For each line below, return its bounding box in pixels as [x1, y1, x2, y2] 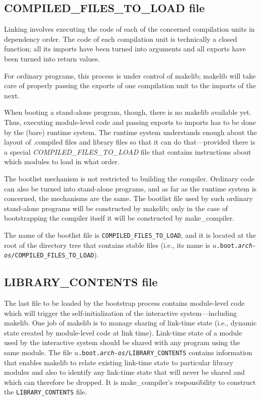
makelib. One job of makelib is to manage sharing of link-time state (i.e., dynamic [4, 317, 257, 328]
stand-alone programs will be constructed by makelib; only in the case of [4, 203, 228, 213]
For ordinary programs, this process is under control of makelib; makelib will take [4, 70, 256, 81]
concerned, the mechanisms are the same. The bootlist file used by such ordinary [4, 193, 253, 204]
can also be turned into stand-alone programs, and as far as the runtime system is [4, 183, 257, 193]
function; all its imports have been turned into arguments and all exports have [4, 43, 246, 54]
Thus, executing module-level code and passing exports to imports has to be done [4, 116, 256, 127]
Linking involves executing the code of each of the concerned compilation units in [4, 24, 255, 34]
